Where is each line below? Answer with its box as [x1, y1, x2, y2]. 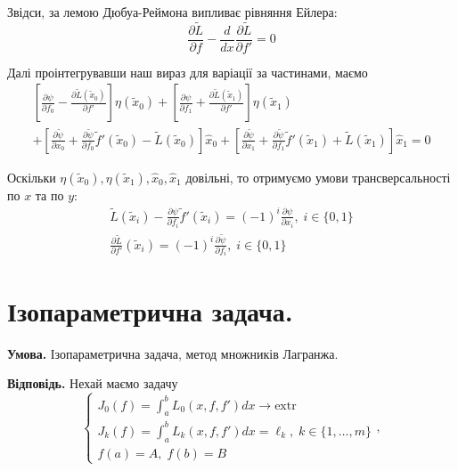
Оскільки [7, 167, 56, 186]
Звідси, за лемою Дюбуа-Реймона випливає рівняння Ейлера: [7, 3, 338, 20]
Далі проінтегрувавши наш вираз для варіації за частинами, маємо [7, 62, 368, 81]
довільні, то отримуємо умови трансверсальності [185, 167, 451, 186]
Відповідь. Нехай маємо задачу [7, 374, 178, 393]
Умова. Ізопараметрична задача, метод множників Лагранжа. [7, 344, 339, 362]
